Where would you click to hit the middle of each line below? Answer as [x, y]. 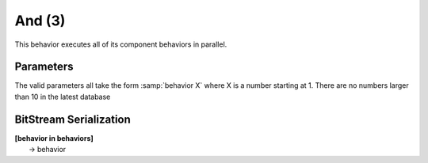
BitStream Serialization [73, 119]
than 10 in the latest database [63, 97]
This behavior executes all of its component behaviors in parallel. [121, 44]
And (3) [40, 21]
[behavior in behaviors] [54, 138]
